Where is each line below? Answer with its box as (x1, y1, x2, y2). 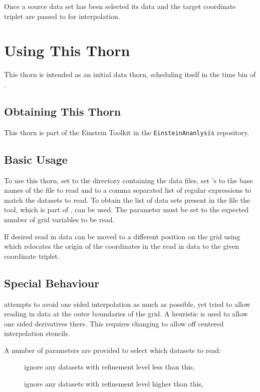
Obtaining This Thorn (4, 103, 121, 119)
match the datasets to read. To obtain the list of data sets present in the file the (4, 194, 250, 205)
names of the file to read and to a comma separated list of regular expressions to (4, 185, 251, 195)
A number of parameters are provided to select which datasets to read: (4, 344, 221, 355)
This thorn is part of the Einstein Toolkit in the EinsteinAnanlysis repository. (4, 127, 249, 137)
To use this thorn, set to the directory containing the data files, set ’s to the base (4, 175, 253, 185)
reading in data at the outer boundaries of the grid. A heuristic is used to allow (4, 308, 248, 319)
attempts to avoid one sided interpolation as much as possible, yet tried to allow (4, 298, 250, 309)
